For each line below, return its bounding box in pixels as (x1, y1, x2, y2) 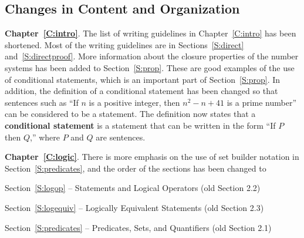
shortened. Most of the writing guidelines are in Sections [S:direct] (5, 38, 244, 51)
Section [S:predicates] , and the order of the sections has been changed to (5, 162, 266, 174)
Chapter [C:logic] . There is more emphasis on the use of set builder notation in (5, 150, 299, 163)
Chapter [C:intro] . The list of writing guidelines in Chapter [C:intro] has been (5, 27, 296, 39)
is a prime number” (227, 96, 297, 108)
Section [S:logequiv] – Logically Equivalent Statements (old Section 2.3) (5, 201, 264, 213)
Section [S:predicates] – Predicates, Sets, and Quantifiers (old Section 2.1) (5, 221, 272, 233)
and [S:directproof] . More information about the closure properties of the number (5, 50, 299, 62)
